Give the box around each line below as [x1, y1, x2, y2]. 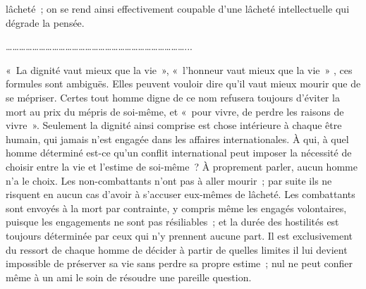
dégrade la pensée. [6, 15, 85, 30]
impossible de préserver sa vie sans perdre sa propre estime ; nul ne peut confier [6, 256, 353, 271]
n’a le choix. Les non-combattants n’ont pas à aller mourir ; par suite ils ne [6, 173, 332, 187]
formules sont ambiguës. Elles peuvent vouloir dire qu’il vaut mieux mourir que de [6, 76, 361, 91]
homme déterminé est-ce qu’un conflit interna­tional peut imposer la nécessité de [6, 145, 352, 160]
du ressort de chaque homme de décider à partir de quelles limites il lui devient [6, 242, 348, 257]
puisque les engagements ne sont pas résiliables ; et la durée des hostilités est [6, 214, 339, 229]
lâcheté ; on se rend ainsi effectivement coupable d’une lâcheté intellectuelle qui [6, 1, 350, 16]
